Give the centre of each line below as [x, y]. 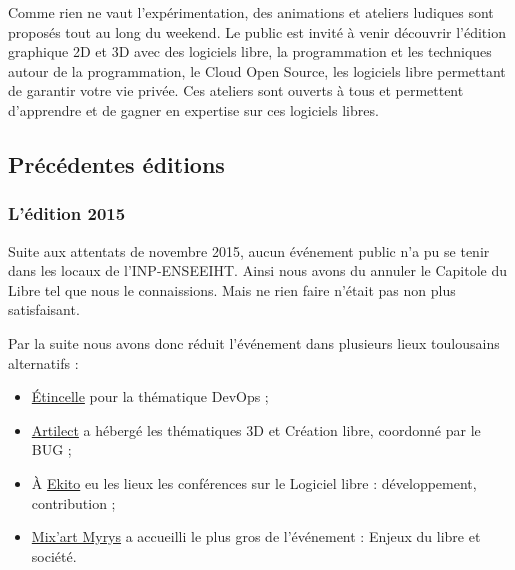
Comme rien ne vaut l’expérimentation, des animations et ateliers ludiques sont [251, 12]
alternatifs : [43, 362]
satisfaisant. [44, 309]
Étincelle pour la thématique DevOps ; [150, 396]
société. [54, 555]
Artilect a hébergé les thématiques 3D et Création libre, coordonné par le [256, 429]
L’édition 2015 [67, 213]
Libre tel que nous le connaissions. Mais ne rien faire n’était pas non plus [232, 289]
